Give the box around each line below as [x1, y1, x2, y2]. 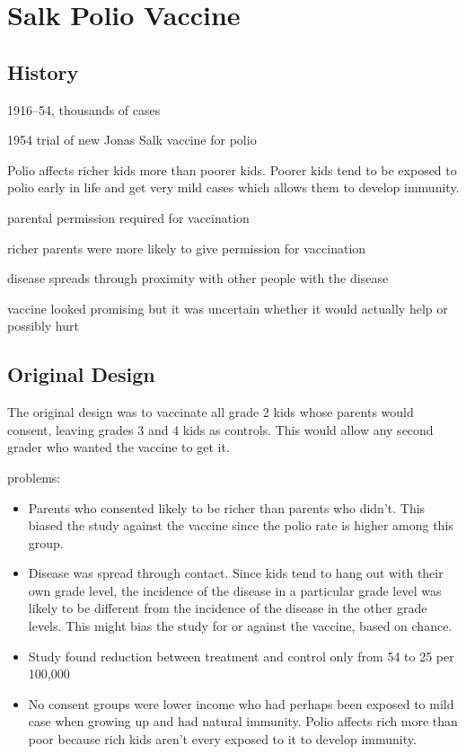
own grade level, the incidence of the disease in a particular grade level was [28, 581, 442, 599]
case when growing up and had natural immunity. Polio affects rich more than [28, 712, 458, 731]
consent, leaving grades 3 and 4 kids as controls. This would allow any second [7, 420, 434, 439]
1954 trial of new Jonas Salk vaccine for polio [7, 130, 257, 149]
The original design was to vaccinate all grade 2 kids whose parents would [7, 403, 414, 421]
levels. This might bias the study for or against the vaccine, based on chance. [28, 617, 453, 635]
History [7, 58, 79, 85]
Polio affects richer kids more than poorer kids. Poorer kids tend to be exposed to [7, 160, 457, 179]
